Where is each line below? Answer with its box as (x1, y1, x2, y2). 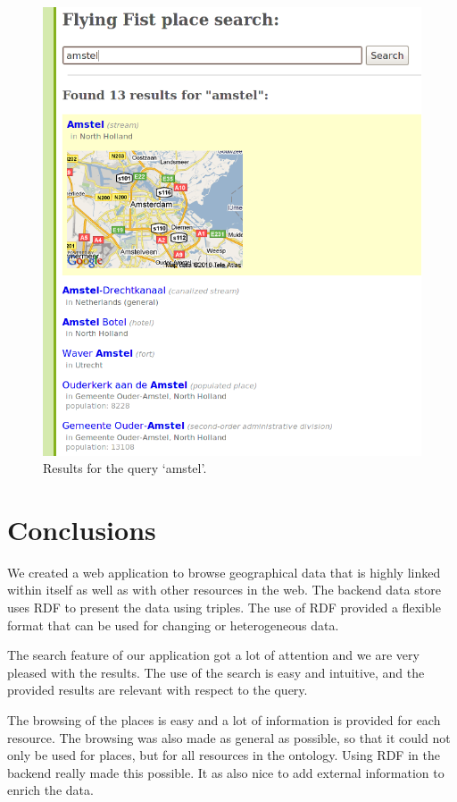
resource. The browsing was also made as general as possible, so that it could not (7, 728, 451, 747)
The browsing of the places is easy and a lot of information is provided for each (7, 711, 441, 730)
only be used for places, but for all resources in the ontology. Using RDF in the (7, 746, 440, 764)
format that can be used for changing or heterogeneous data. (7, 615, 339, 634)
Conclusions (7, 511, 156, 547)
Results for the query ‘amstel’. (43, 459, 207, 477)
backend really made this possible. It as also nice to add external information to (7, 763, 445, 781)
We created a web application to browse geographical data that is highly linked (7, 562, 441, 581)
